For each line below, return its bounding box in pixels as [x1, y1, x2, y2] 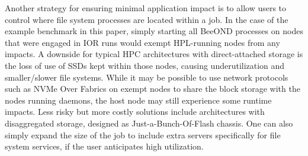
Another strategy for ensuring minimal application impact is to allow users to [5, 2, 287, 14]
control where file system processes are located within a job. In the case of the [5, 13, 288, 25]
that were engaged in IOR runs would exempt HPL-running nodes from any [5, 36, 280, 48]
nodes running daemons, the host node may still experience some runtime [5, 94, 272, 106]
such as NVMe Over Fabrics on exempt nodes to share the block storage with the [5, 82, 300, 95]
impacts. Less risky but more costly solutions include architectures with [5, 105, 265, 118]
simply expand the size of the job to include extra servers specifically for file [5, 128, 281, 141]
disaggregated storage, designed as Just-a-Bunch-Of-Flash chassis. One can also [5, 117, 293, 129]
